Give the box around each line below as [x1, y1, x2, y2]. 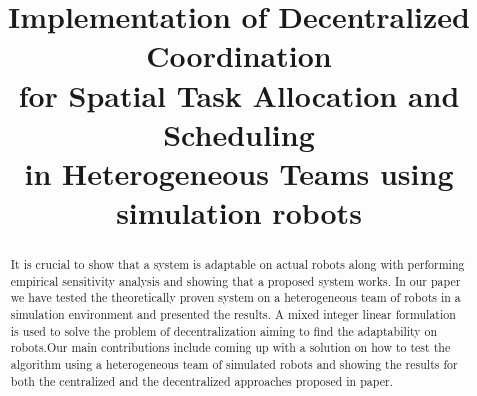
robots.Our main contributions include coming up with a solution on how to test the [10, 339, 451, 356]
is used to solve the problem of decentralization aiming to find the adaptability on [10, 322, 438, 339]
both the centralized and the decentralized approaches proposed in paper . [10, 372, 393, 389]
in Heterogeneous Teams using [24, 152, 454, 193]
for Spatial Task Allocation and [18, 74, 460, 115]
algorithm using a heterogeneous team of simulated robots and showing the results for [10, 356, 458, 373]
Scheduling [163, 113, 315, 154]
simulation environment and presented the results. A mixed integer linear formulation [10, 306, 456, 323]
